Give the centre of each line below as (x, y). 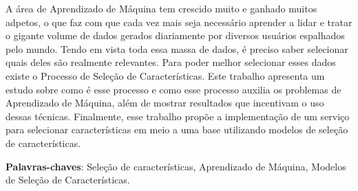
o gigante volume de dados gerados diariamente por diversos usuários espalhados (175, 35)
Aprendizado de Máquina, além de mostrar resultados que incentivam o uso (165, 103)
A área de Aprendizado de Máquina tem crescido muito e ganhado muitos (161, 8)
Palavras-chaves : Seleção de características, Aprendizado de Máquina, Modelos (176, 166)
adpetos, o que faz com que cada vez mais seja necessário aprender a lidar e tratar (179, 22)
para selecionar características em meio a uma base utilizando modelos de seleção (177, 130)
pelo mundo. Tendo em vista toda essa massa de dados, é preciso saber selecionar (177, 48)
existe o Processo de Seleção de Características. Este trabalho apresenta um (165, 75)
